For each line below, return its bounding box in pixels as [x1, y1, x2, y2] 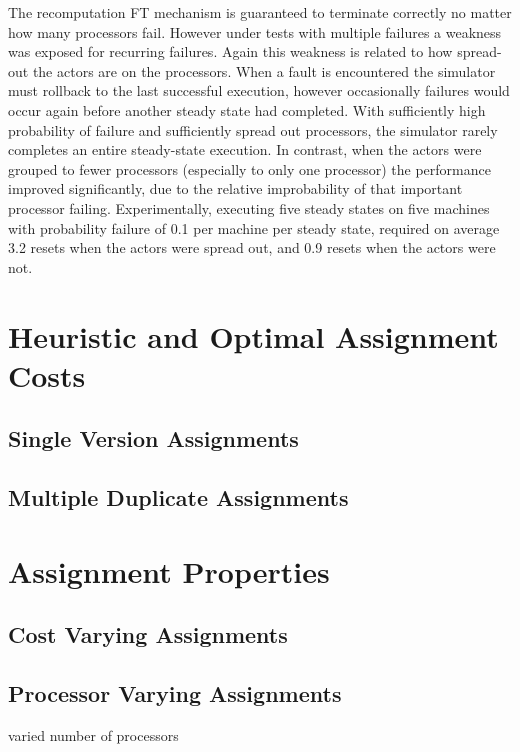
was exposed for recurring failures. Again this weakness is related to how [8, 41, 453, 62]
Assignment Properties [8, 550, 330, 591]
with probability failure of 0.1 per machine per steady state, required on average [8, 217, 500, 238]
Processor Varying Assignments [8, 677, 342, 708]
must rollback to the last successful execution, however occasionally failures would [8, 80, 510, 101]
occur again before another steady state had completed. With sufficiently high [8, 99, 486, 120]
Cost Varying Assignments [8, 619, 288, 650]
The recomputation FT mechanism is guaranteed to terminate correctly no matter [8, 2, 512, 22]
